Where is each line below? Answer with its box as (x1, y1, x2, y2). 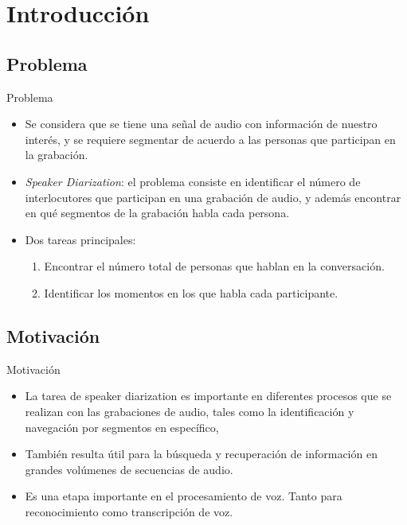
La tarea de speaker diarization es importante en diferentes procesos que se (25, 387, 392, 404)
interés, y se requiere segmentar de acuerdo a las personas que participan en (25, 130, 396, 147)
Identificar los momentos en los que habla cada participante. (44, 284, 339, 301)
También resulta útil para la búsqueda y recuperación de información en (25, 445, 378, 462)
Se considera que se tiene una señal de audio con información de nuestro (25, 115, 378, 132)
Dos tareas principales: (25, 231, 136, 247)
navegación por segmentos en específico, (25, 418, 219, 435)
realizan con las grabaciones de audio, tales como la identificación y (25, 402, 354, 419)
